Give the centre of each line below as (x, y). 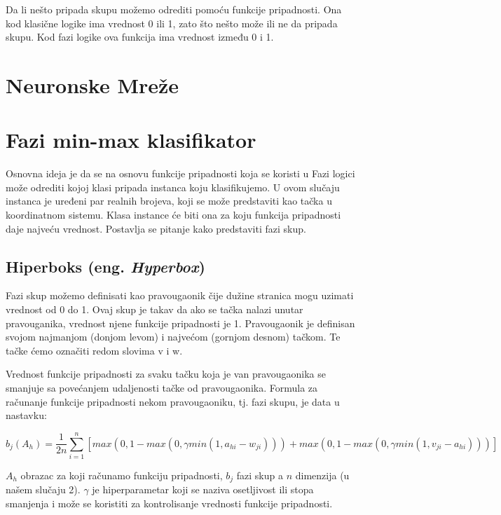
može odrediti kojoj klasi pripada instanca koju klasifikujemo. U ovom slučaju (173, 187)
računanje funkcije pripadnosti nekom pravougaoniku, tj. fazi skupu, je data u (173, 401)
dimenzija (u (322, 475)
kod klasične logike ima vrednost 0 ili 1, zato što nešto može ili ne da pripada (172, 23)
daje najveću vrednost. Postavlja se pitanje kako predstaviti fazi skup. (156, 228)
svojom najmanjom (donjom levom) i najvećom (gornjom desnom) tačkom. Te (173, 337)
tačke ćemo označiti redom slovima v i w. (94, 350)
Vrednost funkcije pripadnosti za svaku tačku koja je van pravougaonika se (166, 374)
